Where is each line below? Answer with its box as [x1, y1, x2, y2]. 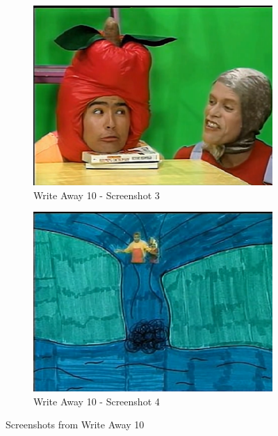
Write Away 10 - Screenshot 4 [33, 394, 160, 408]
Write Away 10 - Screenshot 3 [33, 187, 160, 202]
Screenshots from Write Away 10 [6, 417, 145, 432]
